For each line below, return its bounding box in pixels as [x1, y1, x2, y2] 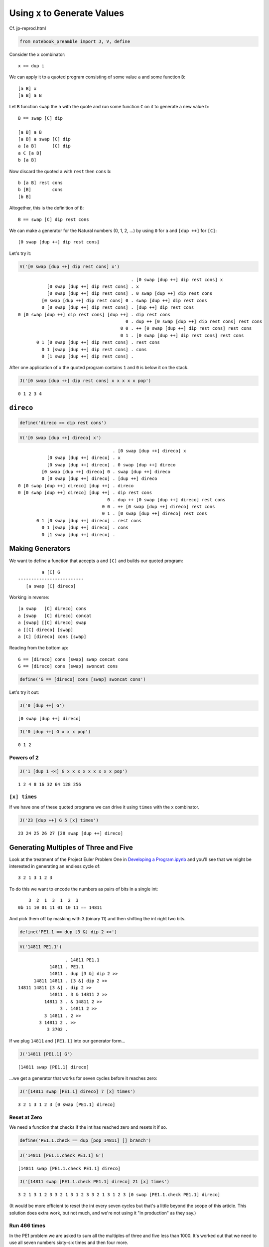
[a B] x [18, 85, 37, 91]
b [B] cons [18, 187, 63, 193]
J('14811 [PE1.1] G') [19, 1051, 73, 1057]
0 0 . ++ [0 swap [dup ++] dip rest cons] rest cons [120, 326, 252, 331]
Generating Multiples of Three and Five [9, 843, 133, 851]
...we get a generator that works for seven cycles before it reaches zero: [9, 1075, 158, 1081]
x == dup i [18, 63, 45, 68]
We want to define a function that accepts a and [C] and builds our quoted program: [9, 558, 184, 564]
